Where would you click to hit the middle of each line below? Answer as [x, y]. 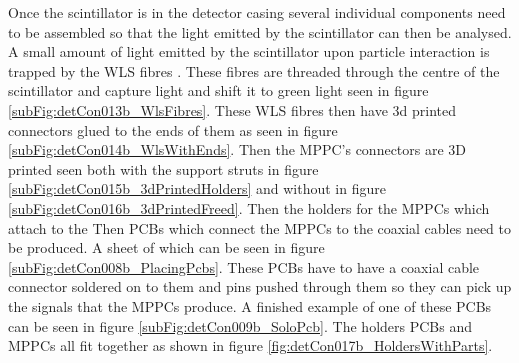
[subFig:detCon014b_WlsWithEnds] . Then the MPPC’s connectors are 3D [237, 149]
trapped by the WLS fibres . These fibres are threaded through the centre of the [254, 70]
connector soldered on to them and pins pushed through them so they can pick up [260, 286]
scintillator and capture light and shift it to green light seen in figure [218, 90]
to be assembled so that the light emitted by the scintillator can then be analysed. [260, 31]
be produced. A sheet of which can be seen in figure [166, 247]
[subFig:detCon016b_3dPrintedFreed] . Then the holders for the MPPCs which [249, 207]
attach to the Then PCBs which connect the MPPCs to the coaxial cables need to [260, 227]
